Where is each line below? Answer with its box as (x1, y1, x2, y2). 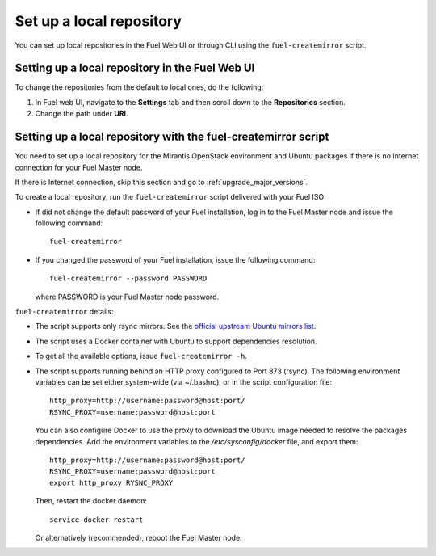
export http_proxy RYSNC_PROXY (49, 478, 174, 487)
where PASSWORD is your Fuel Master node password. (35, 292, 220, 301)
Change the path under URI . (35, 109, 128, 119)
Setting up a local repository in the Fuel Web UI (15, 61, 255, 75)
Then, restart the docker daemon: (35, 496, 148, 506)
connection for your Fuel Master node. (15, 162, 143, 172)
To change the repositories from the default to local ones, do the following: (15, 82, 264, 92)
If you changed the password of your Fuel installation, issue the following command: (35, 255, 316, 264)
